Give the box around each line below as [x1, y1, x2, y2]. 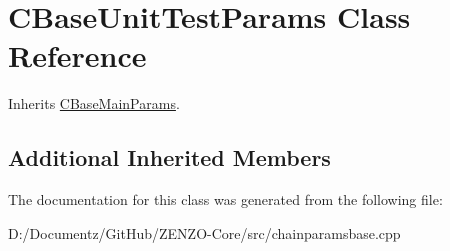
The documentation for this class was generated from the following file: [8, 189, 443, 210]
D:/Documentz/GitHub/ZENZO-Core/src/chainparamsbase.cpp [8, 222, 401, 243]
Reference [8, 35, 147, 76]
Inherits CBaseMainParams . [8, 93, 180, 114]
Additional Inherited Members [8, 142, 331, 173]
